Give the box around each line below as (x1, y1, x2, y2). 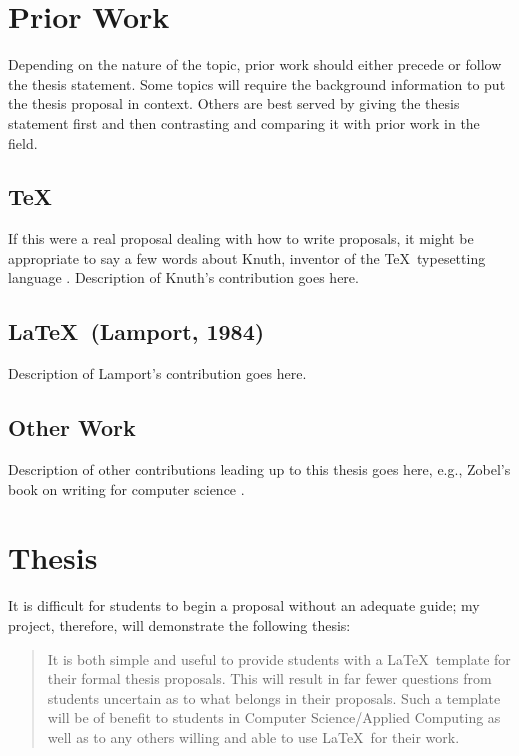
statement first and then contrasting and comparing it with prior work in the (8, 112, 480, 133)
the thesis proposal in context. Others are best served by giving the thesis (8, 93, 460, 114)
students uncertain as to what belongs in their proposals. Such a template (47, 687, 501, 708)
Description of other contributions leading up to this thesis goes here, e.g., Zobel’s (8, 459, 511, 480)
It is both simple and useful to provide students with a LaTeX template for (47, 648, 511, 669)
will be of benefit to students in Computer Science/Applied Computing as (47, 707, 501, 728)
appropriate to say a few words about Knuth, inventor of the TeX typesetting (8, 247, 486, 268)
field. (8, 132, 38, 153)
